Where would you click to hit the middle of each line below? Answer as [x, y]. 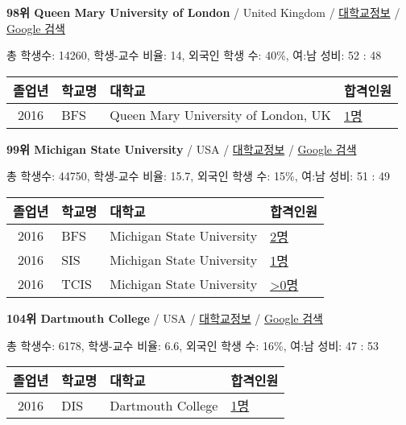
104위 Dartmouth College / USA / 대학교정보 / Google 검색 [165, 318]
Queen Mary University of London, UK [221, 115]
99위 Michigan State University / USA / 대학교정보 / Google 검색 [182, 149]
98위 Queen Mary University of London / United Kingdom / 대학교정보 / [203, 12]
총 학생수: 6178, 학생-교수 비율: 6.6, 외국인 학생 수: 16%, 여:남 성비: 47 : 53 [193, 345]
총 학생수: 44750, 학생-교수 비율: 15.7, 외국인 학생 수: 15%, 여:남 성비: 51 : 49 [199, 176]
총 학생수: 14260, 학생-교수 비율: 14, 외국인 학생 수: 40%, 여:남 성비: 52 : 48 [194, 55]
